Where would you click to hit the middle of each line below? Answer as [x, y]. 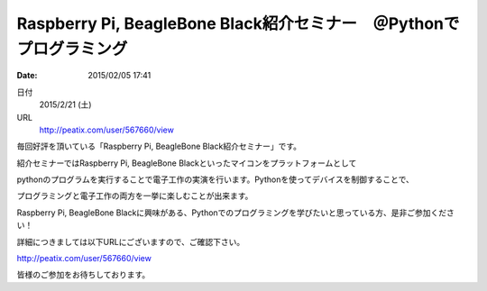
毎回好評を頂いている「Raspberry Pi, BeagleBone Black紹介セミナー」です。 [159, 146]
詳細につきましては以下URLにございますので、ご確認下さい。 [131, 241]
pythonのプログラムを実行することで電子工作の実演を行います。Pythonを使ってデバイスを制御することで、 [216, 179]
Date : [27, 76]
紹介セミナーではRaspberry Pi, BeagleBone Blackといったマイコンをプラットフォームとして [187, 163]
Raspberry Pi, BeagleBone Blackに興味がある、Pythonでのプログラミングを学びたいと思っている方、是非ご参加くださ [235, 213]
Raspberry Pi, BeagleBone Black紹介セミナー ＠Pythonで [238, 23]
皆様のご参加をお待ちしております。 [83, 275]
